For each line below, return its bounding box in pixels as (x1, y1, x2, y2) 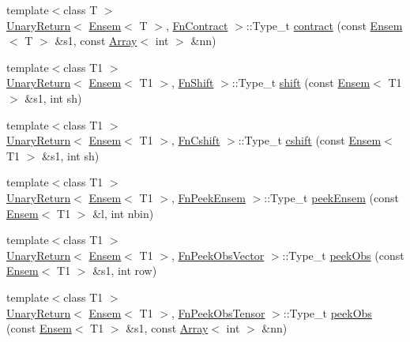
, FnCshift (171, 132, 220, 148)
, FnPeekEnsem (171, 189, 246, 205)
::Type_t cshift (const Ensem (238, 132, 382, 148)
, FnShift (171, 74, 214, 91)
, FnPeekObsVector (171, 246, 265, 263)
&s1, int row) (92, 262, 157, 279)
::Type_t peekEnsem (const (264, 189, 400, 205)
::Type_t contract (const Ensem (246, 17, 403, 33)
